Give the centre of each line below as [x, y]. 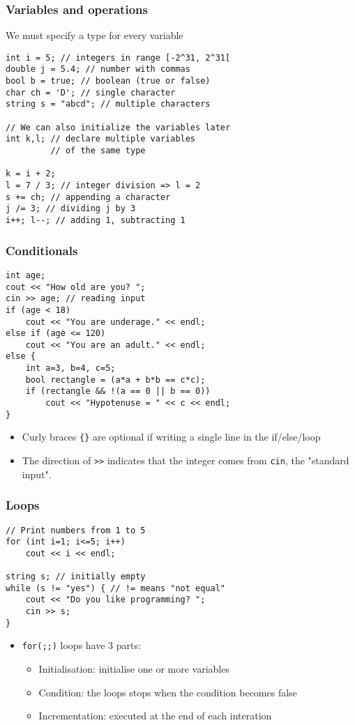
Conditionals [42, 250]
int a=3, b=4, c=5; [70, 368]
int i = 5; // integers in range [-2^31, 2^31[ [118, 58]
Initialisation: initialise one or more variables [134, 669]
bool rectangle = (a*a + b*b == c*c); [115, 380]
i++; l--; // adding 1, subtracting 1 [96, 220]
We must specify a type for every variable [95, 35]
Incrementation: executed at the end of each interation [155, 716]
